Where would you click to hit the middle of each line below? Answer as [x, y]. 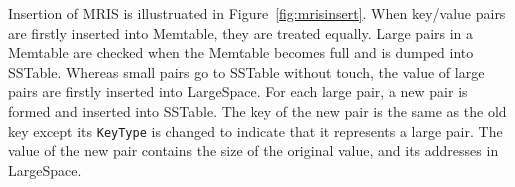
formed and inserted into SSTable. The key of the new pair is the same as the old [257, 110]
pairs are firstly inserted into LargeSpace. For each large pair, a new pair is [238, 91]
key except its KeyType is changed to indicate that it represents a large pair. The [255, 130]
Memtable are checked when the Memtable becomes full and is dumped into [241, 52]
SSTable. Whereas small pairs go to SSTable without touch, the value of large [246, 71]
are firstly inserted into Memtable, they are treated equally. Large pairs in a [241, 32]
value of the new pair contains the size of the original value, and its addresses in [253, 150]
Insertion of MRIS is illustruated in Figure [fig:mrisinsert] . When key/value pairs [257, 13]
